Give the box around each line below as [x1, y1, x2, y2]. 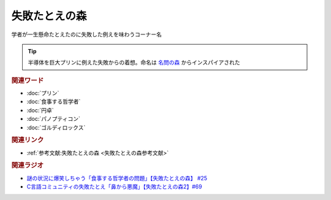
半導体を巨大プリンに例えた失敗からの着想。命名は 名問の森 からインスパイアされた [28, 59, 240, 66]
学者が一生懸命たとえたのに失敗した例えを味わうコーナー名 [11, 31, 162, 38]
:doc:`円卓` [26, 106, 55, 113]
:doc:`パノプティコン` [26, 115, 81, 123]
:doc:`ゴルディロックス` [26, 123, 86, 131]
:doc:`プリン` [26, 89, 59, 96]
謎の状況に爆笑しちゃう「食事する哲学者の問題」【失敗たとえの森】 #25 [26, 174, 208, 182]
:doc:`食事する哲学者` [26, 98, 81, 106]
